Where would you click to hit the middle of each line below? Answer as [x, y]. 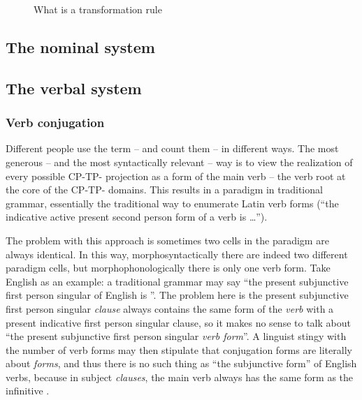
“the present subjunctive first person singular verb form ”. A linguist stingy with [176, 336]
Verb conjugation [55, 123]
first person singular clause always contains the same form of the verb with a [170, 308]
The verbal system [74, 88]
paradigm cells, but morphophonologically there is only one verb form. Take [168, 268]
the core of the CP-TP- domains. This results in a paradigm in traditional [164, 190]
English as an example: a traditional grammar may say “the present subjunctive [177, 281]
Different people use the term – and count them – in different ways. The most [172, 148]
